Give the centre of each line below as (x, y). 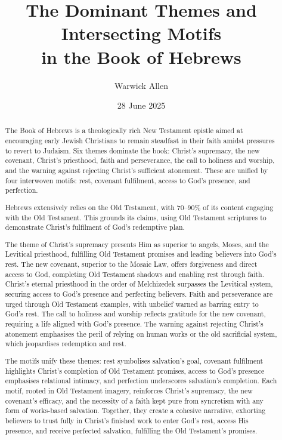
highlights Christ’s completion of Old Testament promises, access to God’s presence (135, 370)
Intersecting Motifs (141, 33)
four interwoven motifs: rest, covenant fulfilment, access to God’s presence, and (128, 180)
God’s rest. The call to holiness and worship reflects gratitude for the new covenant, (135, 314)
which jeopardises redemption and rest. (66, 344)
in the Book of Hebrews (141, 56)
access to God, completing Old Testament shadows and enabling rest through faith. (135, 274)
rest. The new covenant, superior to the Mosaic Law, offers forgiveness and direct (131, 264)
